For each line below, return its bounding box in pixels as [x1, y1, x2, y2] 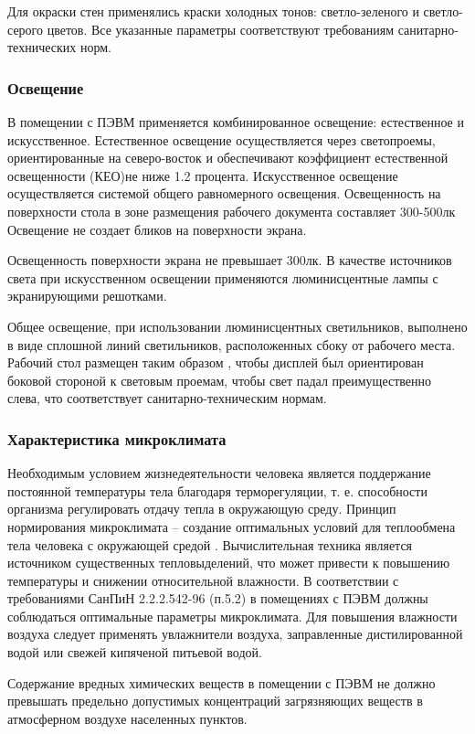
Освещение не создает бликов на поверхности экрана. [7, 219, 307, 239]
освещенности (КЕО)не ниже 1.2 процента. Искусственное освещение [7, 165, 398, 185]
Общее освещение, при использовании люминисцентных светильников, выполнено [7, 316, 468, 335]
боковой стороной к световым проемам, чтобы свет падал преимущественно [7, 370, 432, 389]
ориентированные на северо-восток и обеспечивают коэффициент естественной [7, 148, 449, 167]
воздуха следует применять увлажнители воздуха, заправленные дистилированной [7, 624, 463, 644]
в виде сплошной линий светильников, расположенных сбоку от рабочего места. [7, 335, 456, 354]
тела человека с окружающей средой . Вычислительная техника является [7, 535, 413, 554]
